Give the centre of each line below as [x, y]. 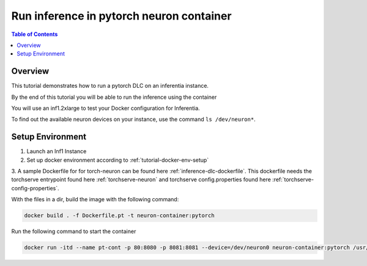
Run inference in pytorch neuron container [121, 16]
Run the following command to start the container [74, 231]
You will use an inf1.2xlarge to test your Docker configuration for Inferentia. [106, 108]
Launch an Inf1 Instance [57, 151]
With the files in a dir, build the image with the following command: [95, 199]
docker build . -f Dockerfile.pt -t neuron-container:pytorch [119, 216]
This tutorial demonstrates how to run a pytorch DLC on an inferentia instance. [110, 86]
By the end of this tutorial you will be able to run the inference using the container [114, 97]
